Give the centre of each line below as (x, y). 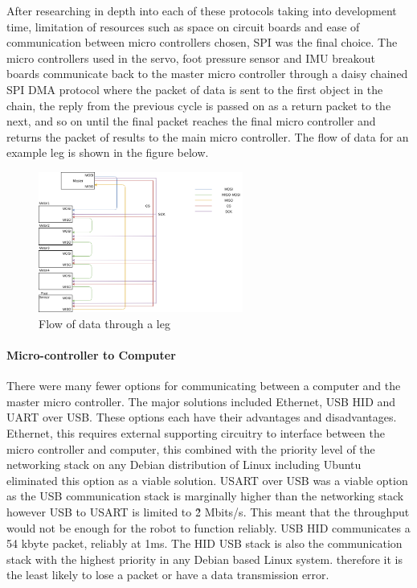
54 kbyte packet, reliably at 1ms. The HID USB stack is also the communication (204, 543)
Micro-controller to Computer (91, 355)
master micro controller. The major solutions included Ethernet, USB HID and (201, 401)
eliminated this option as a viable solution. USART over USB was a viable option (207, 480)
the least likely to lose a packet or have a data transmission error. (168, 575)
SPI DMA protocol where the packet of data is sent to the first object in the (195, 89)
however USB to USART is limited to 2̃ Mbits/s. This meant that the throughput (208, 512)
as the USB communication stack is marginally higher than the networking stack (205, 496)
